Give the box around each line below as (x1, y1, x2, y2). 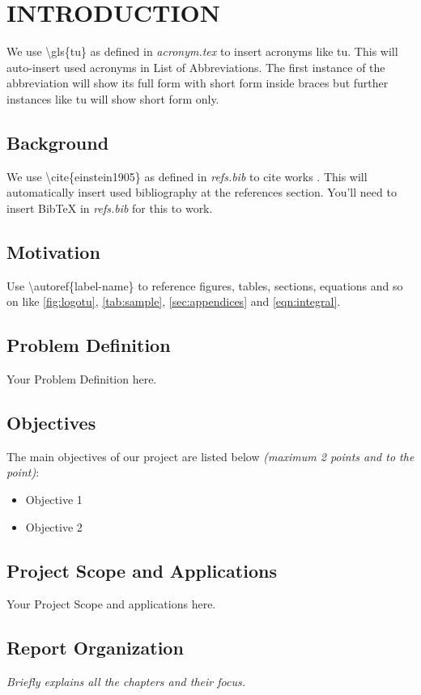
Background (6, 129, 109, 155)
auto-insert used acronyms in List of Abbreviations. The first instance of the (6, 58, 385, 75)
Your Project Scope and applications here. (6, 595, 216, 612)
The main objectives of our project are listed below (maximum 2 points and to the (6, 447, 415, 464)
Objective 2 (25, 518, 83, 535)
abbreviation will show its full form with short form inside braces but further (6, 74, 389, 91)
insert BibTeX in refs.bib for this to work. (6, 199, 213, 216)
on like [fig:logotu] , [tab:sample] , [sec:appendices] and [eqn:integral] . (6, 293, 341, 310)
